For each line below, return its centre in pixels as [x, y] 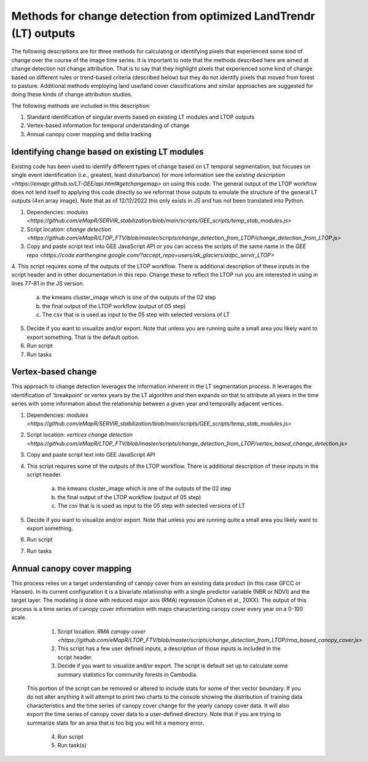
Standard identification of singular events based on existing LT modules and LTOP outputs [141, 117]
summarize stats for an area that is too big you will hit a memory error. [115, 723]
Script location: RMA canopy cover [101, 631]
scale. [19, 618]
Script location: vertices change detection [80, 435]
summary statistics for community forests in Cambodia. [127, 674]
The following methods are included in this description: [81, 106]
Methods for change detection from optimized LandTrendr [163, 16]
